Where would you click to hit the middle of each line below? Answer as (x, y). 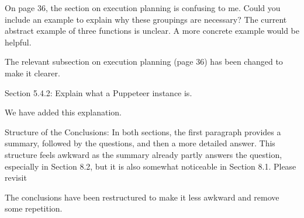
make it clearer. (32, 73)
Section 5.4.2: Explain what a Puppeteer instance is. (99, 92)
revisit (16, 177)
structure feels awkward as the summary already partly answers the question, (144, 154)
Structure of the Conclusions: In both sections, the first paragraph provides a (143, 131)
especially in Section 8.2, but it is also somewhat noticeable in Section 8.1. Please (151, 166)
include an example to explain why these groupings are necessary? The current (146, 19)
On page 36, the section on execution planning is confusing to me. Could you (143, 8)
